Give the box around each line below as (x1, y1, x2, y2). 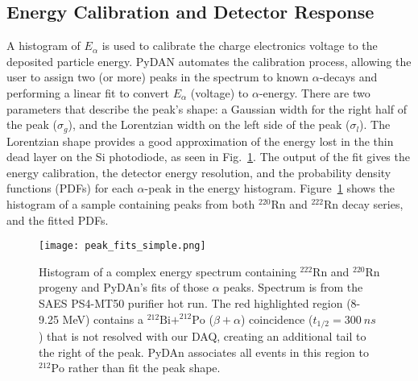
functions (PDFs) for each (6, 180, 134, 197)
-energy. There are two (259, 84, 370, 101)
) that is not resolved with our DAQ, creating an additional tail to (39, 328, 366, 345)
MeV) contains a (62, 310, 143, 327)
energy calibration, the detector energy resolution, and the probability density (6, 164, 391, 180)
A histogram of (6, 37, 81, 54)
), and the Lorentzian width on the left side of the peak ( (68, 116, 350, 133)
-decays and (319, 68, 378, 85)
